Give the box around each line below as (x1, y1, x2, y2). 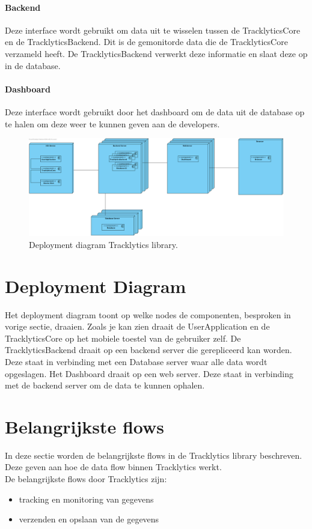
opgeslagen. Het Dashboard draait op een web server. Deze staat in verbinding (5, 367, 293, 379)
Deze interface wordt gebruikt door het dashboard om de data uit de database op (5, 105, 305, 118)
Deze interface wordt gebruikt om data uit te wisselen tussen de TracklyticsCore (5, 23, 301, 36)
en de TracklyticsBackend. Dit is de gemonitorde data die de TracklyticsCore (5, 35, 288, 48)
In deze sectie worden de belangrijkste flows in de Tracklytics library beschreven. (5, 449, 302, 461)
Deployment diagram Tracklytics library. (29, 238, 178, 250)
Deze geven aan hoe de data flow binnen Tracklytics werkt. (5, 461, 222, 473)
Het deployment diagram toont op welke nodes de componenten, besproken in (5, 308, 291, 321)
